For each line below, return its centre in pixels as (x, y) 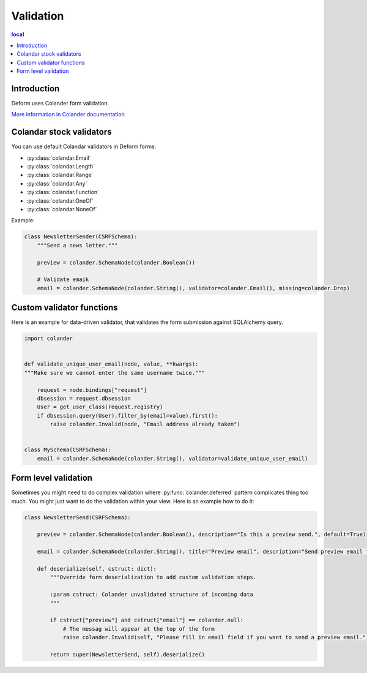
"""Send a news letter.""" (78, 245)
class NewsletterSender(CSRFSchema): (81, 237)
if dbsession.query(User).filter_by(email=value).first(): (128, 415)
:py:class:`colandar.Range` (60, 175)
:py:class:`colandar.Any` (57, 183)
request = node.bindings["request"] (92, 390)
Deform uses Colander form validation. (60, 103)
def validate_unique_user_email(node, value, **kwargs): (111, 364)
